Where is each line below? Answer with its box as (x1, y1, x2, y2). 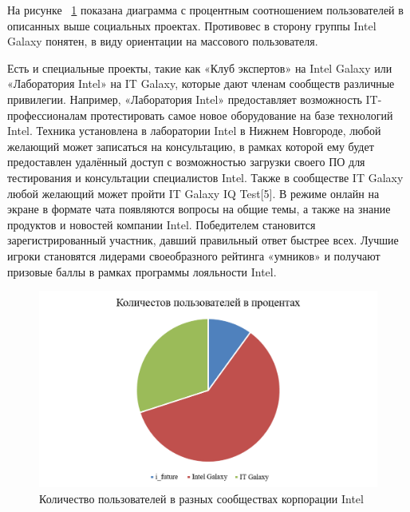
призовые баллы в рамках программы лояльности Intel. (7, 263, 277, 280)
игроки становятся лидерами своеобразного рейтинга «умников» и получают (7, 247, 380, 264)
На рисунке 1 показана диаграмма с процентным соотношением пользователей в (7, 2, 404, 18)
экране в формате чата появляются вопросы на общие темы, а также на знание (7, 200, 391, 217)
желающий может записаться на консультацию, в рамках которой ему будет (7, 137, 374, 154)
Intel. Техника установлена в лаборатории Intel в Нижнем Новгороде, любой (7, 122, 381, 139)
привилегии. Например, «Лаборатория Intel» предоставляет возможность (7, 90, 362, 107)
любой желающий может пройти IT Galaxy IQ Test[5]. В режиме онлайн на (7, 185, 380, 201)
